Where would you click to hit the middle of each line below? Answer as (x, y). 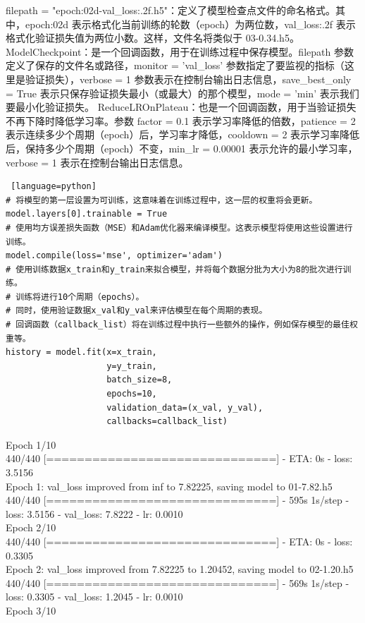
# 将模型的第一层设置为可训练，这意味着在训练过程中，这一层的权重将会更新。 (162, 200)
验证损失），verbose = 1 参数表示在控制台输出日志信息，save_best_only (188, 79)
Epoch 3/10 (31, 610)
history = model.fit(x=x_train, (81, 352)
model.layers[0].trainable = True (87, 214)
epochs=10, (132, 394)
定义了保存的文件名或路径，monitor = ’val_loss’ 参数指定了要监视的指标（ (175, 65)
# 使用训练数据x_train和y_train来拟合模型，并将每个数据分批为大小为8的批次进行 (174, 269)
